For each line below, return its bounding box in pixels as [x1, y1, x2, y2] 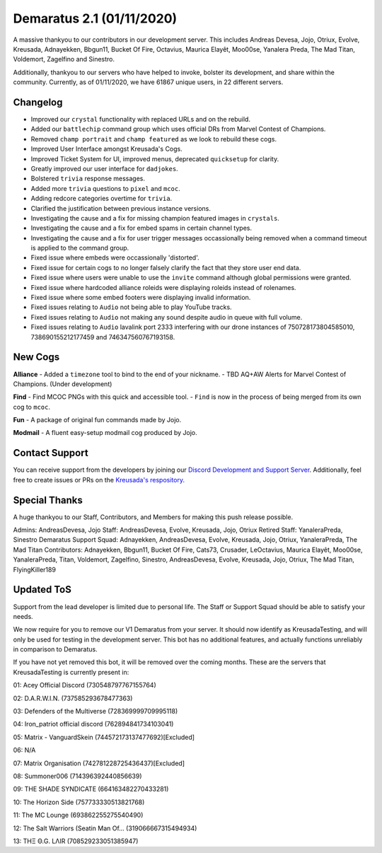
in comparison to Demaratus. [13, 645, 98, 654]
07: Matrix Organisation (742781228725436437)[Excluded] [13, 759, 185, 767]
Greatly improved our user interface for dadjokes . [30, 164, 178, 173]
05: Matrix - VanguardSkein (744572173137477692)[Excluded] [13, 733, 195, 741]
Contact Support [13, 447, 88, 459]
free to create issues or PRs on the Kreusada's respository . [13, 475, 185, 484]
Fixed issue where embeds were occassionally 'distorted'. [30, 253, 199, 262]
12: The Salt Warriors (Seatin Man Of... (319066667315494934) [13, 824, 197, 832]
